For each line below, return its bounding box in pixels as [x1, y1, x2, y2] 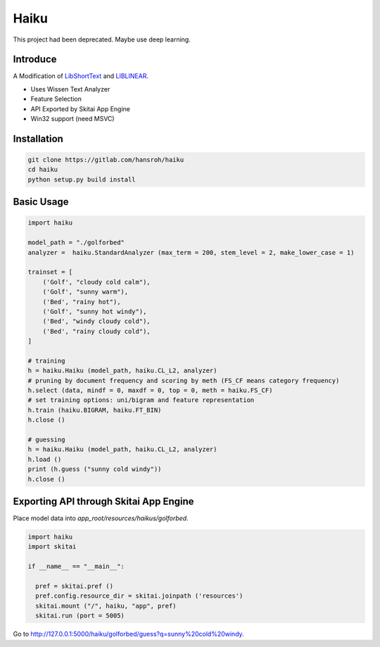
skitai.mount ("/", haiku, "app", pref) [35, 602, 177, 610]
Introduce [13, 54, 57, 65]
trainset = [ [27, 268, 73, 276]
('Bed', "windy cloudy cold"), [42, 318, 151, 325]
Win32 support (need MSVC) [30, 115, 115, 123]
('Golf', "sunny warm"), [42, 288, 129, 296]
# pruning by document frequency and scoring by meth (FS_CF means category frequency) [27, 377, 340, 384]
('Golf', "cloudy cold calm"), [42, 278, 151, 286]
